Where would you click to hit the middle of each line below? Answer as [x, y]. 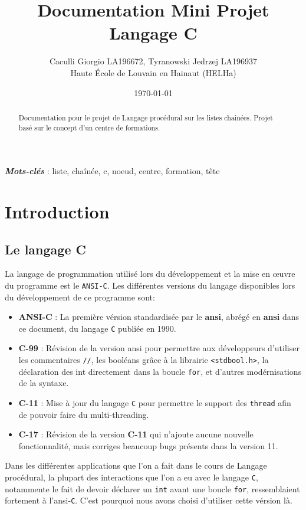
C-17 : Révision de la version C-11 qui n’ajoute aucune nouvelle [136, 434]
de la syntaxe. [44, 383]
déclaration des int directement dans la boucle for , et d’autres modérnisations [160, 371]
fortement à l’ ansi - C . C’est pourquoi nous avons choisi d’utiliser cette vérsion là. [149, 500]
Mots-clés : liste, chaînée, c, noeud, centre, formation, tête [112, 171]
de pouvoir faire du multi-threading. [84, 414]
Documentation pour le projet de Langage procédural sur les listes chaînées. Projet [146, 117]
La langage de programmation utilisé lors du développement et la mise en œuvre [150, 274]
